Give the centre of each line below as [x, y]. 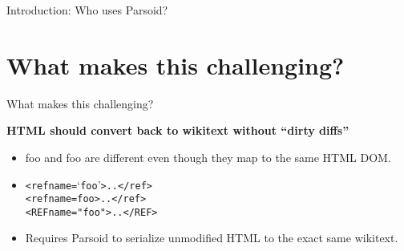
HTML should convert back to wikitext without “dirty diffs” [178, 130]
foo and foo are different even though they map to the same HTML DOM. [208, 157]
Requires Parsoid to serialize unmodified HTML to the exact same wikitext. [212, 238]
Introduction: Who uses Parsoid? [87, 10]
